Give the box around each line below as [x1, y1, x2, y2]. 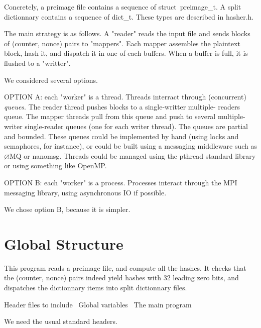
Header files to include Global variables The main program [4, 299, 192, 309]
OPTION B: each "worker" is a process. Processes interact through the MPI [4, 177, 237, 187]
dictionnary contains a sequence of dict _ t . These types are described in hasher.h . [4, 11, 254, 22]
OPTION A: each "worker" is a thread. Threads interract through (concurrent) [4, 91, 246, 102]
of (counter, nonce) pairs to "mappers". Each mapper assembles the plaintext [4, 38, 240, 48]
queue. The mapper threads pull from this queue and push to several [4, 111, 216, 122]
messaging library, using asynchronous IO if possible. [4, 187, 167, 197]
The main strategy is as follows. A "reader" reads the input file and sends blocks [4, 28, 250, 39]
